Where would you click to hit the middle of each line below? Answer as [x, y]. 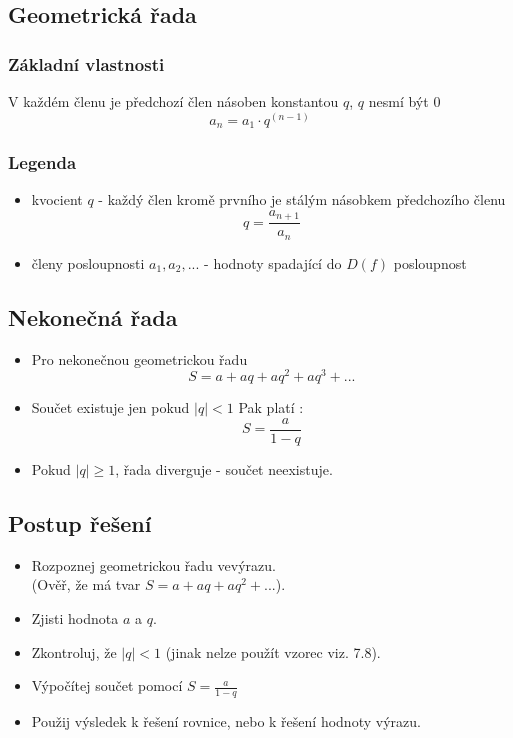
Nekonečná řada [93, 316]
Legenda [42, 161]
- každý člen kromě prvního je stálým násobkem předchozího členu [302, 199]
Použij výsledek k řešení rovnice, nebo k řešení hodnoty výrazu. [226, 720]
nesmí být [398, 101]
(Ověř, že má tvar [86, 584]
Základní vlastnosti [86, 63]
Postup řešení [80, 522]
